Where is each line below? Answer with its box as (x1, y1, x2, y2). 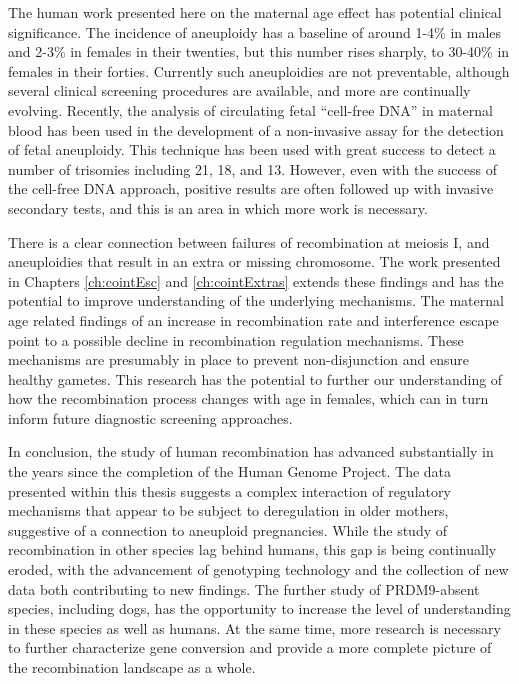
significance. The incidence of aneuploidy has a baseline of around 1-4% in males (8, 21, 502, 42)
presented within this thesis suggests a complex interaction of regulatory (8, 480, 451, 501)
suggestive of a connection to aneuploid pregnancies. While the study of (8, 519, 448, 540)
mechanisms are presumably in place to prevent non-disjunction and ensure (8, 349, 469, 370)
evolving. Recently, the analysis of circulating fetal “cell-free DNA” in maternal (8, 99, 493, 120)
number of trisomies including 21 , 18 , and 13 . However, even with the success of (8, 158, 497, 179)
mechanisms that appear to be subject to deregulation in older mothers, (8, 500, 449, 521)
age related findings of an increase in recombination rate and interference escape (8, 309, 499, 330)
